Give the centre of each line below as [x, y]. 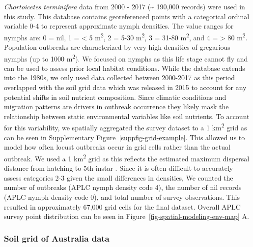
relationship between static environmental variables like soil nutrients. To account [127, 116]
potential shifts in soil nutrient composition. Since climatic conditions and [115, 97]
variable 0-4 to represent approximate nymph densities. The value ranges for [119, 26]
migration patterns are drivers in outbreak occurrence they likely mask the [116, 107]
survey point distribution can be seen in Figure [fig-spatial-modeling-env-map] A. [126, 216]
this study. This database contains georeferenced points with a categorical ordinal [127, 16]
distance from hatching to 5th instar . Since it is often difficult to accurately [119, 168]
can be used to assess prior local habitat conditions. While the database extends [125, 68]
